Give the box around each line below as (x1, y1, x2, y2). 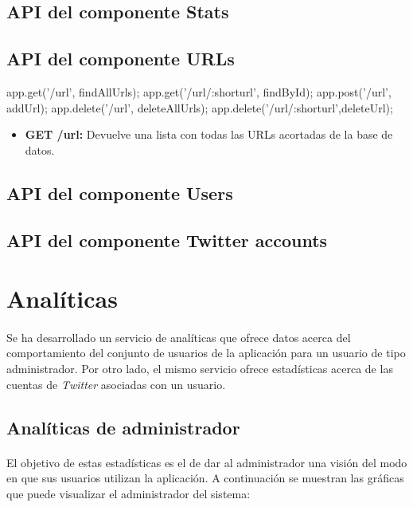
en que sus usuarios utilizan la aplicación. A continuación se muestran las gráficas (6, 470, 404, 486)
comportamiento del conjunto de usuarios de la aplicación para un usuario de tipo (6, 344, 406, 361)
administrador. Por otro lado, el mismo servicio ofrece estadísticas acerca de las (6, 360, 393, 377)
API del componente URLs (6, 46, 235, 71)
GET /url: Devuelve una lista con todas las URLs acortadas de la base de (25, 126, 393, 143)
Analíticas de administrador (6, 415, 240, 439)
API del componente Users (6, 180, 233, 205)
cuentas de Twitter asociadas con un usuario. (6, 375, 226, 392)
